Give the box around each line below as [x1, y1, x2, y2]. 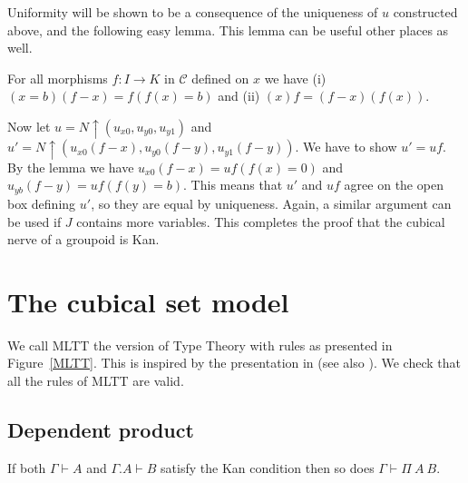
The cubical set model [7, 282, 289, 320]
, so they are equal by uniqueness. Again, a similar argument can [91, 193, 452, 212]
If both [7, 458, 46, 477]
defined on [191, 68, 249, 87]
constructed [393, 3, 458, 21]
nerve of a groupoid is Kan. [7, 230, 160, 249]
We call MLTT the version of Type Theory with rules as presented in [7, 335, 393, 354]
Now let [7, 116, 51, 135]
